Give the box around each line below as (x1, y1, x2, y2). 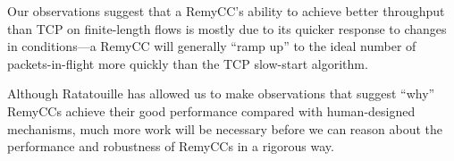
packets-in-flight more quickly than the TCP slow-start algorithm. (7, 54, 368, 72)
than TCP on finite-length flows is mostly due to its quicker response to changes (7, 19, 447, 38)
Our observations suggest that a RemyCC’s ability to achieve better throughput (7, 2, 445, 20)
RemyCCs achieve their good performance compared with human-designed (7, 101, 416, 120)
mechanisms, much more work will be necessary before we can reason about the (7, 119, 443, 138)
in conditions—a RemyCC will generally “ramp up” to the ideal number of (7, 37, 416, 55)
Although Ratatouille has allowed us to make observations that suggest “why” (7, 84, 435, 103)
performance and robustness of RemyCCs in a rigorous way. (7, 137, 334, 156)
